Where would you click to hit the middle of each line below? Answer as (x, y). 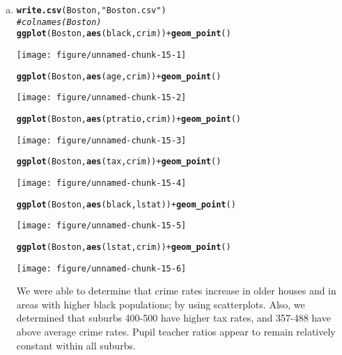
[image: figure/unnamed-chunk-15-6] (101, 268)
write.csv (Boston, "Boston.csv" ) (91, 10)
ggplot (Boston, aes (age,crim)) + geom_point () (119, 76)
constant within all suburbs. (76, 345)
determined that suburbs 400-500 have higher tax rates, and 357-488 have (173, 318)
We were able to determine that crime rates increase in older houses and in (176, 291)
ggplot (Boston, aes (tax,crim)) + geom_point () (119, 162)
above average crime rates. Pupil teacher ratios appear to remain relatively (176, 331)
